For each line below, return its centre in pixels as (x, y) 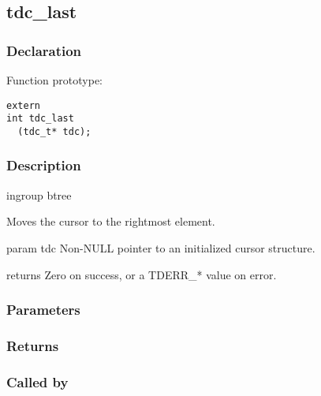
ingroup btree (39, 194)
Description (44, 165)
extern (23, 105)
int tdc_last (40, 119)
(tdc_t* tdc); (54, 131)
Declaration (44, 50)
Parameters (43, 310)
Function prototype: (54, 80)
